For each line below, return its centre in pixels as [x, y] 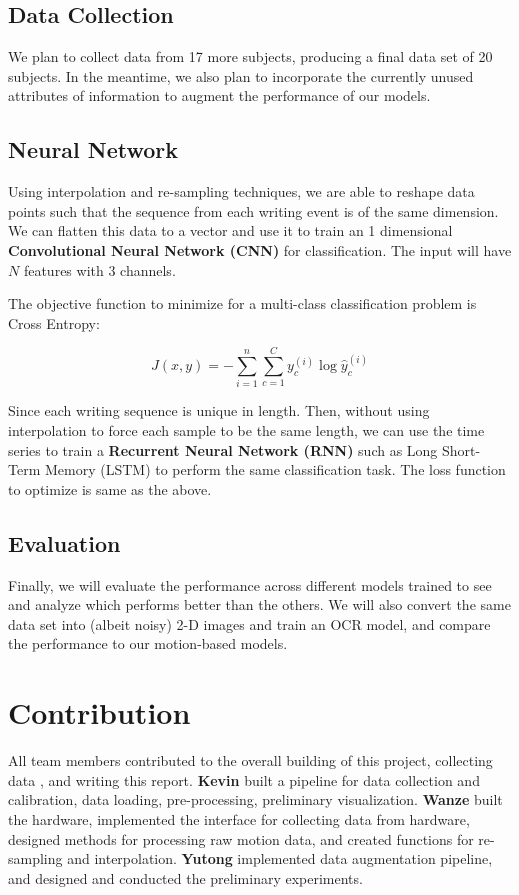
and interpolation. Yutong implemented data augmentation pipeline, [280, 858]
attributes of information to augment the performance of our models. [219, 95]
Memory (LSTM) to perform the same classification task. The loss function [275, 469]
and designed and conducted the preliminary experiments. [185, 877]
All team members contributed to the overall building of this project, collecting [250, 760]
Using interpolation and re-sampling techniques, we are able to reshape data [241, 191]
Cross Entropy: [54, 322]
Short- [461, 449]
